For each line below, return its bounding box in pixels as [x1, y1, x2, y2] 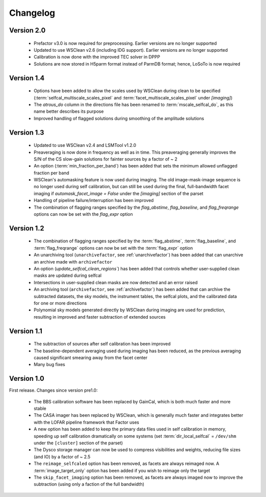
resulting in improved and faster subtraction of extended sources [33, 314, 166, 320]
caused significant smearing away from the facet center [33, 355, 148, 361]
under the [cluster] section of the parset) [33, 440, 123, 446]
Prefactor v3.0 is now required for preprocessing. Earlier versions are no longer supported [33, 40, 217, 46]
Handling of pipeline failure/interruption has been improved [33, 198, 154, 203]
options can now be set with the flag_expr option [33, 211, 133, 217]
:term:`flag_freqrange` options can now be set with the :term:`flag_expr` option [33, 245, 193, 251]
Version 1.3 [9, 128, 44, 136]
